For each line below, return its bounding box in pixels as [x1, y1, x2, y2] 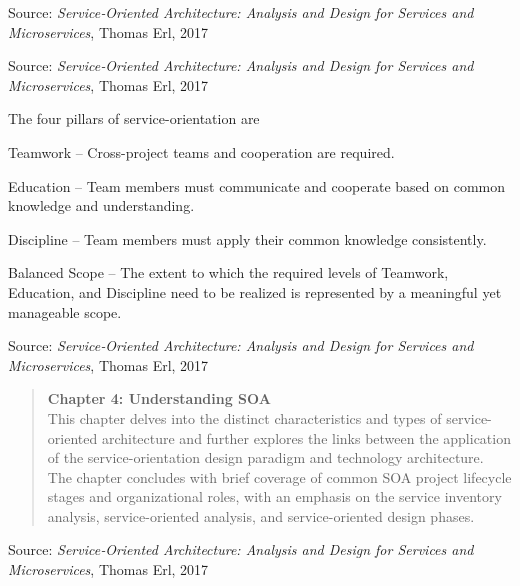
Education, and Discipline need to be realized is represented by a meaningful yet [8, 281, 502, 302]
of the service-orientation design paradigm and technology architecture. [47, 447, 484, 468]
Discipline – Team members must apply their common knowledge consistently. [8, 228, 487, 249]
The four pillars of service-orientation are [8, 108, 260, 129]
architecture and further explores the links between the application [101, 427, 511, 448]
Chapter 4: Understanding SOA [47, 388, 271, 409]
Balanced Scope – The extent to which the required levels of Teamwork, [8, 262, 449, 283]
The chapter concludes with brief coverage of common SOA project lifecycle [47, 466, 512, 487]
